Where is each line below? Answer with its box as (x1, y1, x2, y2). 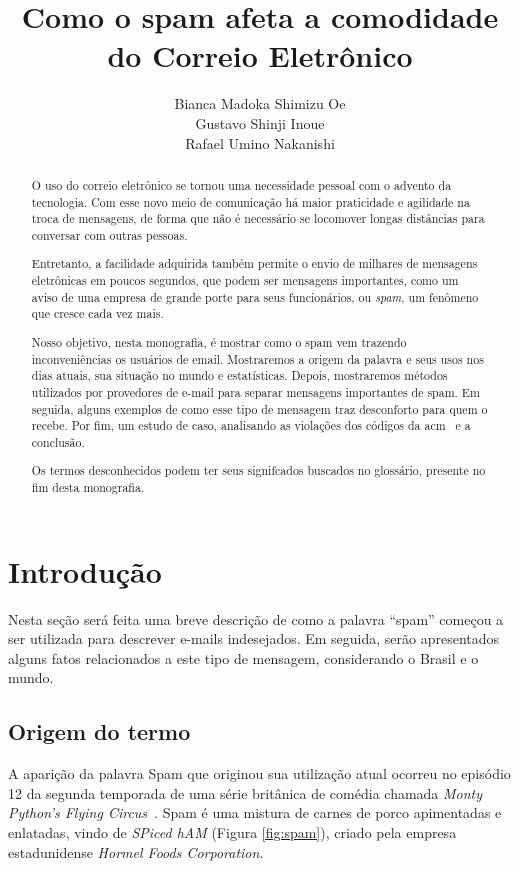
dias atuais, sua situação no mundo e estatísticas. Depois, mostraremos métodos (31, 367, 448, 384)
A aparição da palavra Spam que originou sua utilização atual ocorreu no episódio (8, 763, 511, 784)
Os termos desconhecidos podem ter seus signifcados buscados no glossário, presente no (31, 462, 486, 479)
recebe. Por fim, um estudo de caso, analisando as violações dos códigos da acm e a (31, 417, 471, 434)
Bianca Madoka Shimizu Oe (174, 93, 346, 114)
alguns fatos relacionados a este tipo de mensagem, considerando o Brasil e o (8, 647, 479, 668)
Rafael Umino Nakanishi (185, 132, 335, 153)
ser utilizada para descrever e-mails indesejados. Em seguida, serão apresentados (8, 628, 500, 649)
